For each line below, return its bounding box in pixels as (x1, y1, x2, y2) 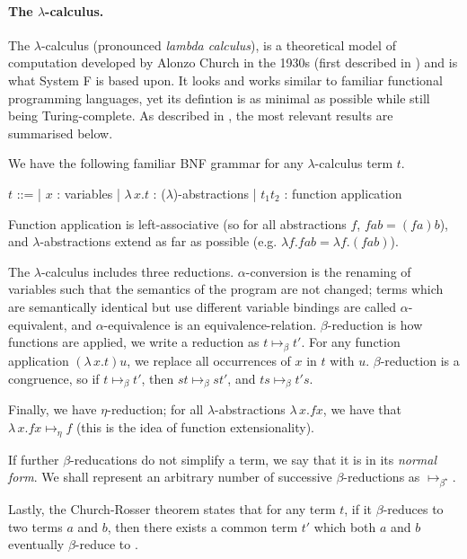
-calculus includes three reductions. (40, 262, 234, 280)
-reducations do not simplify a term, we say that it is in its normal (70, 449, 437, 468)
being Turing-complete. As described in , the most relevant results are (8, 106, 393, 125)
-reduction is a (380, 350, 460, 369)
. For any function (301, 333, 401, 351)
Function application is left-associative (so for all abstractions (8, 214, 347, 233)
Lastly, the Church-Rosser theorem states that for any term (8, 500, 336, 519)
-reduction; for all (107, 400, 204, 419)
